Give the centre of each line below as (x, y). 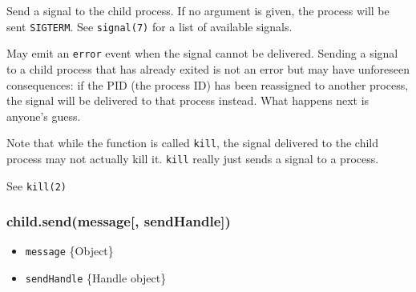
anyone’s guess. (44, 116)
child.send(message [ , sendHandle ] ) (119, 221)
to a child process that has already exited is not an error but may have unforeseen (208, 68)
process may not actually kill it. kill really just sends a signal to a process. (193, 158)
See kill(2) (37, 185)
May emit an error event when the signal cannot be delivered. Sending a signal (202, 53)
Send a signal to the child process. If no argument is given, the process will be (198, 10)
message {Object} (69, 251)
